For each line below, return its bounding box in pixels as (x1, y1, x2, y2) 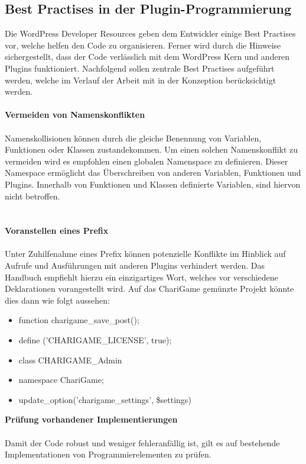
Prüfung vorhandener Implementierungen (5, 413, 178, 426)
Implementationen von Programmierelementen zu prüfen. (5, 448, 211, 460)
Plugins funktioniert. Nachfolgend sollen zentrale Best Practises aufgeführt (5, 62, 275, 74)
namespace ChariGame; (18, 373, 104, 386)
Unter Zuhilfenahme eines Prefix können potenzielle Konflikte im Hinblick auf (5, 247, 286, 260)
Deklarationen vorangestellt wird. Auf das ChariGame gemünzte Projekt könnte (5, 282, 294, 295)
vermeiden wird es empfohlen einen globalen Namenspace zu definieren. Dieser (5, 154, 288, 167)
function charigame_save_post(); (18, 314, 139, 326)
